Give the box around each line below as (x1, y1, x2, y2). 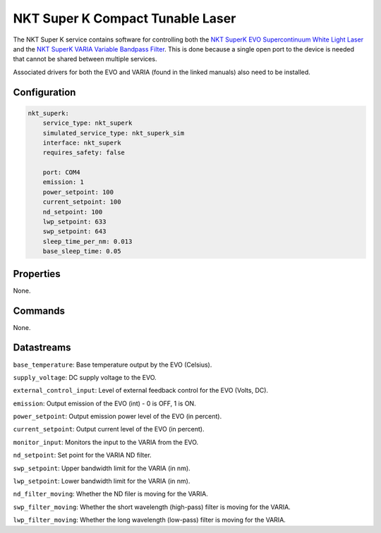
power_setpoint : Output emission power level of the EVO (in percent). (13, 412, 222, 421)
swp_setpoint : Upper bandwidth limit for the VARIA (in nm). (13, 464, 190, 472)
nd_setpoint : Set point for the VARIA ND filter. (13, 451, 152, 460)
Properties (13, 268, 61, 280)
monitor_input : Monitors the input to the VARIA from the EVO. (13, 438, 199, 446)
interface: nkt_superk (42, 138, 121, 147)
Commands (13, 305, 66, 317)
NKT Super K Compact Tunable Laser (13, 11, 236, 26)
